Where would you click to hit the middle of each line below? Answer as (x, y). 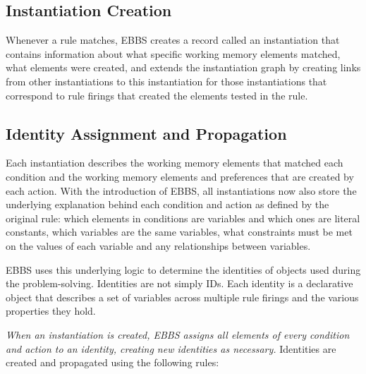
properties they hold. (51, 311)
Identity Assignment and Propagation (146, 133)
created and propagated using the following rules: (112, 362)
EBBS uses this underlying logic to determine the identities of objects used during (183, 269)
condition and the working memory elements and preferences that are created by (180, 176)
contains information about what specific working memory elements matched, (173, 53)
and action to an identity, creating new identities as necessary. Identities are (171, 348)
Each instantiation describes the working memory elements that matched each (175, 163)
